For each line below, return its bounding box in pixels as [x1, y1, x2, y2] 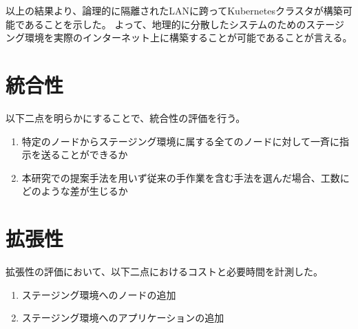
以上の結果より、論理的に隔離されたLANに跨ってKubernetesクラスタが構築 [6, 3, 343, 17]
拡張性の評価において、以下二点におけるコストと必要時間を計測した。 [6, 264, 323, 278]
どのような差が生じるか [21, 184, 128, 198]
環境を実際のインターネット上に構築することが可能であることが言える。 [24, 30, 352, 45]
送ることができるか [41, 147, 128, 162]
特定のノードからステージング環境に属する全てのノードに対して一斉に [21, 134, 340, 148]
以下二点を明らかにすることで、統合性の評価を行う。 [6, 110, 246, 125]
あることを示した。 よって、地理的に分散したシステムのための [24, 17, 306, 31]
